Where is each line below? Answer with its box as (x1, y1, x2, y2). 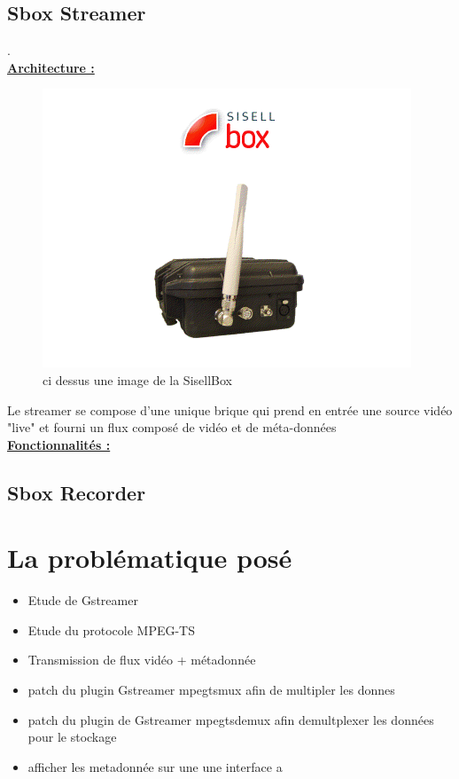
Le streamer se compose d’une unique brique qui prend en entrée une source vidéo (7, 400, 453, 419)
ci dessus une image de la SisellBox (43, 370, 232, 389)
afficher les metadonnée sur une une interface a (27, 757, 283, 775)
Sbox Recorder (7, 478, 146, 506)
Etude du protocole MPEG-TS (27, 620, 195, 639)
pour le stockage (27, 728, 117, 746)
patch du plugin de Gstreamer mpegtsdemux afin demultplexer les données (27, 710, 434, 728)
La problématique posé (7, 539, 292, 576)
